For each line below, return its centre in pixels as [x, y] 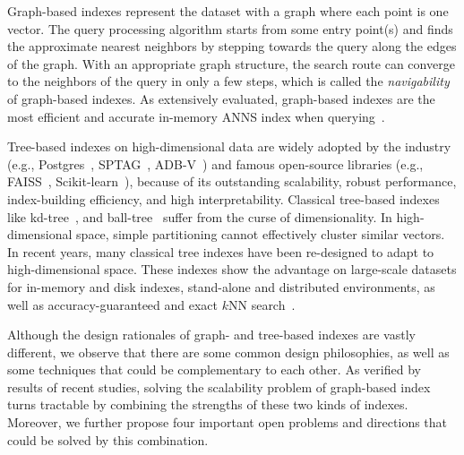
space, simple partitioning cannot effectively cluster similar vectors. [261, 234]
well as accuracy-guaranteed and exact [113, 304]
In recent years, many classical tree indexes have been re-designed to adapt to [221, 251]
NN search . [262, 304]
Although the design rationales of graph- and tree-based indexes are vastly [211, 335]
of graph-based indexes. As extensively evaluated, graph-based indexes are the [221, 98]
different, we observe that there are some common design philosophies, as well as [228, 352]
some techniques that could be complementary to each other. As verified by [214, 369]
